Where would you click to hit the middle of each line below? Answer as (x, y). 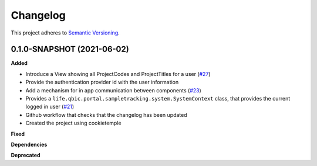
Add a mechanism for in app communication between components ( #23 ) (114, 90)
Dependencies (29, 144)
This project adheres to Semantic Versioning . (65, 33)
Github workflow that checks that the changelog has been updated (106, 115)
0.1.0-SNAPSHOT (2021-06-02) (70, 49)
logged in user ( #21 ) (50, 107)
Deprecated (26, 155)
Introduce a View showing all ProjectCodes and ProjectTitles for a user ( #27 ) (118, 74)
